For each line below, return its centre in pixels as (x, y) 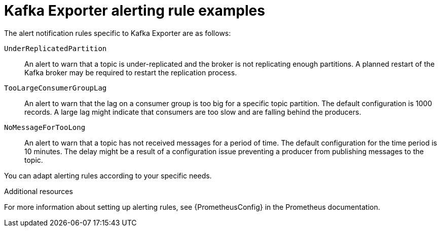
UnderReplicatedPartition (56, 48)
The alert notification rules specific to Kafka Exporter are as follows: (118, 33)
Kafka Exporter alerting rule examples (135, 11)
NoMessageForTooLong (45, 127)
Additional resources (39, 191)
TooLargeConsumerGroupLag (56, 88)
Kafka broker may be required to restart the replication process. (131, 72)
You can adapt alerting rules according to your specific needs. (108, 175)
